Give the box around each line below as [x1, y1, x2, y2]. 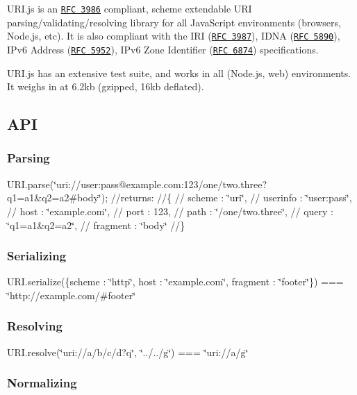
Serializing [7, 247, 67, 264]
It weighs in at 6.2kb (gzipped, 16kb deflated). [7, 79, 204, 94]
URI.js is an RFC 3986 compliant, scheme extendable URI [7, 1, 252, 15]
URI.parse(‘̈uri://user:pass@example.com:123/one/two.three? [7, 176, 267, 191]
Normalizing [7, 374, 77, 392]
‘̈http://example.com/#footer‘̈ [7, 287, 136, 302]
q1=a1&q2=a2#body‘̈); [7, 190, 108, 205]
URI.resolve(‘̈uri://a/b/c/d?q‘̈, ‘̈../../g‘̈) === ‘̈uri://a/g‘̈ [7, 344, 249, 359]
